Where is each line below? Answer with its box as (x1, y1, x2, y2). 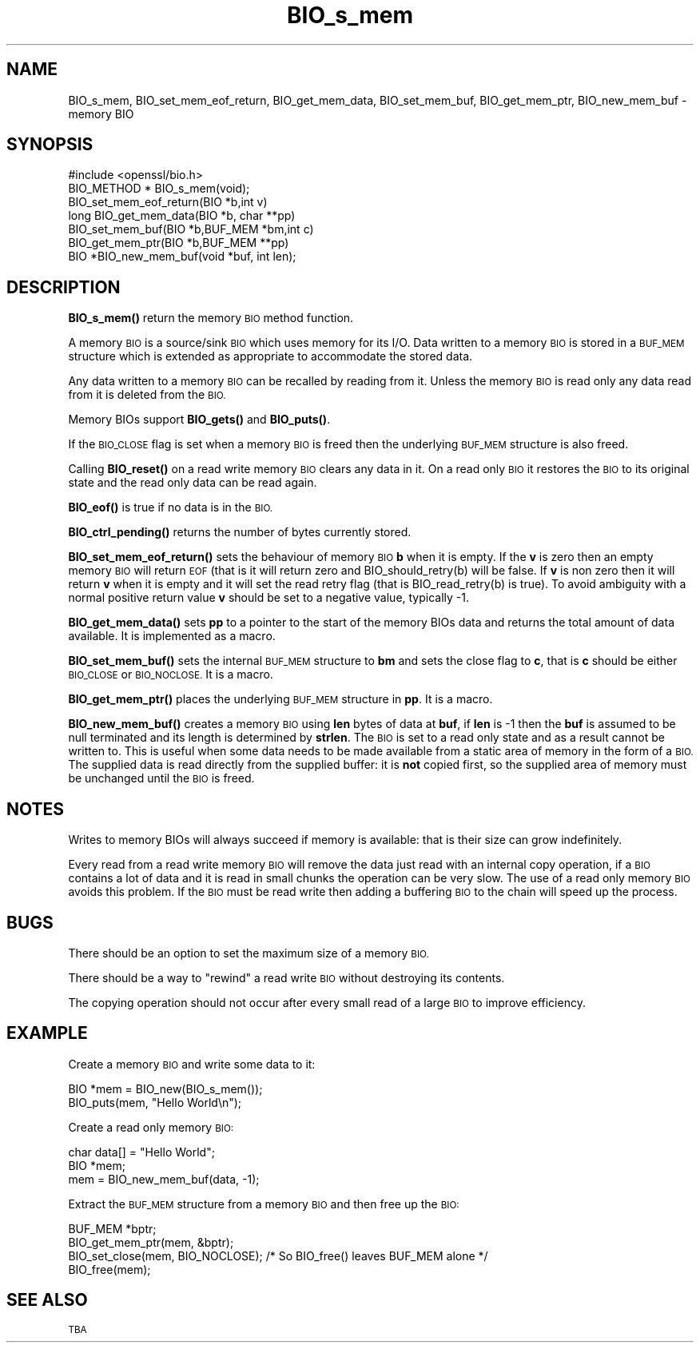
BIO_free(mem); (68, 1262, 151, 1276)
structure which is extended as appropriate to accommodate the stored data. (68, 349, 473, 364)
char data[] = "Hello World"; (68, 1144, 215, 1159)
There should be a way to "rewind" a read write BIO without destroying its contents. (68, 970, 505, 985)
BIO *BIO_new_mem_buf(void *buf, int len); (68, 249, 296, 264)
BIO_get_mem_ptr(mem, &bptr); (68, 1235, 234, 1249)
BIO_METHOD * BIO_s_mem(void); (68, 181, 250, 196)
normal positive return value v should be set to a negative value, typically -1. (68, 591, 470, 605)
